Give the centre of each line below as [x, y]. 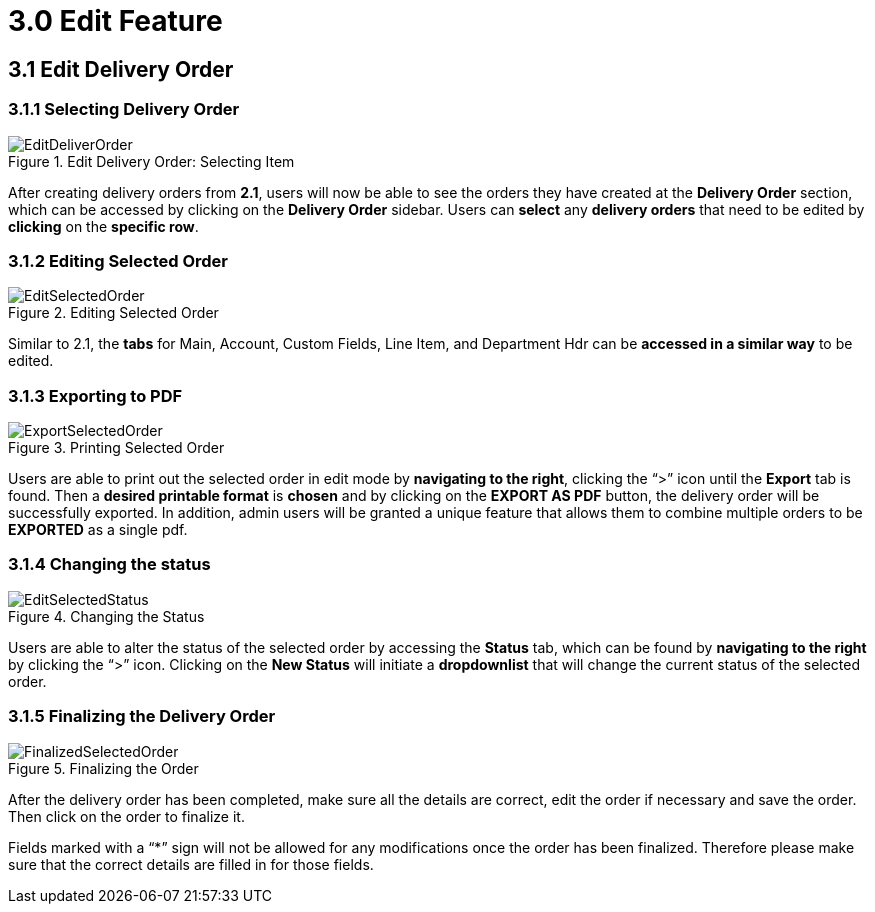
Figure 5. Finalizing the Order [103, 768]
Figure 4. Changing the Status [106, 616]
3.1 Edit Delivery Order [121, 69]
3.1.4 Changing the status [109, 564]
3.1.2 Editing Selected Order [118, 260]
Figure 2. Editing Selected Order [113, 313]
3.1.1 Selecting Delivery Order [124, 109]
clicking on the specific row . [103, 226]
